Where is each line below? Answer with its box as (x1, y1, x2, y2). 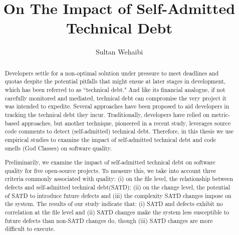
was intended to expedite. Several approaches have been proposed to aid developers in (5, 102, 229, 110)
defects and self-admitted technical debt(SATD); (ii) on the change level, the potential (5, 183, 230, 191)
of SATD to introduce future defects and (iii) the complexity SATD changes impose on (5, 191, 231, 199)
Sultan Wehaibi (95, 46, 143, 57)
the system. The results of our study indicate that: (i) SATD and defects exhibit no (5, 199, 223, 208)
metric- (211, 110, 230, 118)
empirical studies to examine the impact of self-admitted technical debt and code (5, 135, 216, 143)
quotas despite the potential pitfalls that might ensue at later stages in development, (5, 77, 226, 85)
